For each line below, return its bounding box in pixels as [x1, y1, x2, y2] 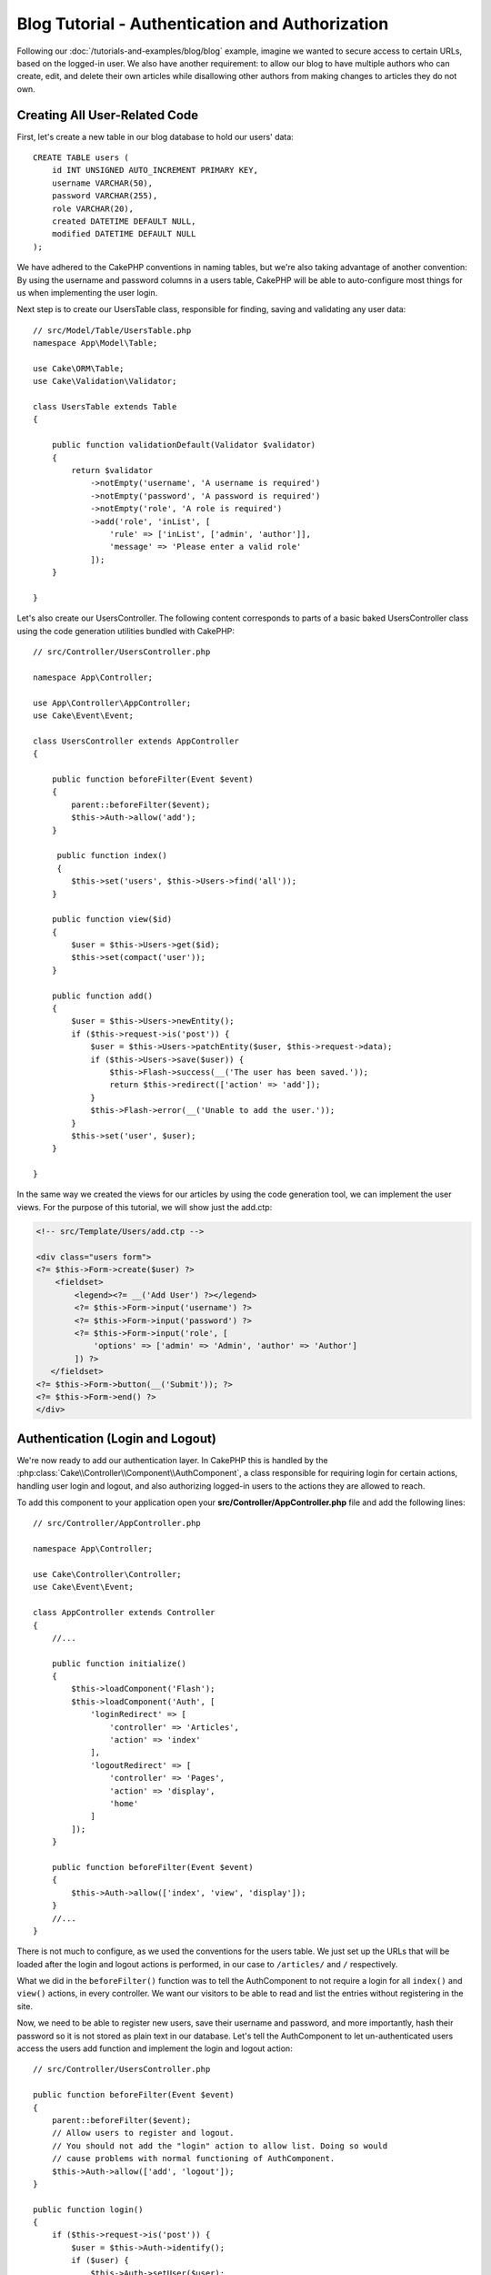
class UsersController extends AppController [33, 735, 240, 746]
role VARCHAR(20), [51, 203, 135, 214]
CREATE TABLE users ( [33, 153, 129, 163]
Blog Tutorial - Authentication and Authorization [16, 14, 389, 34]
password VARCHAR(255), [51, 191, 158, 201]
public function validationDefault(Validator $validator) [51, 440, 316, 450]
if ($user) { [71, 2255, 129, 2266]
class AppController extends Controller [33, 1607, 215, 1618]
